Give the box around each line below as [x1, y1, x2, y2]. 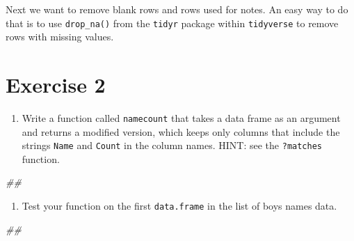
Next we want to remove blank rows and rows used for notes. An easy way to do [6, 2, 348, 16]
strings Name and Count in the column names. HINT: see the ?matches [22, 138, 323, 153]
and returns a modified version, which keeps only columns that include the [22, 124, 340, 139]
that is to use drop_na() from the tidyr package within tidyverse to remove [6, 15, 339, 30]
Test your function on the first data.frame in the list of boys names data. [22, 199, 337, 213]
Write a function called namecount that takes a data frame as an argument [22, 110, 341, 125]
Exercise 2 [6, 70, 106, 99]
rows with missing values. [6, 29, 114, 44]
